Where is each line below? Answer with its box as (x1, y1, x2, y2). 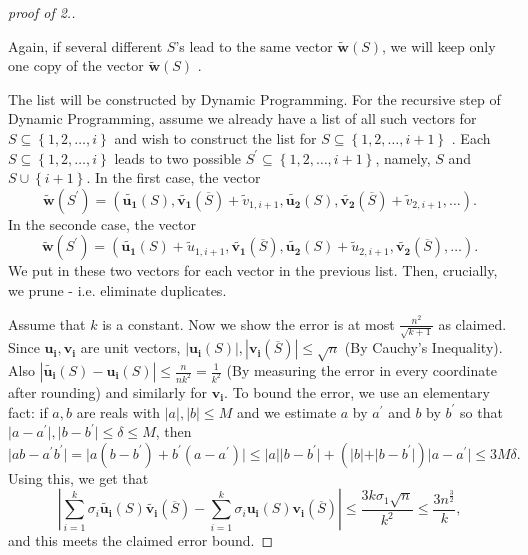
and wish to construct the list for (114, 127, 317, 148)
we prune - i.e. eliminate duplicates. (8, 279, 227, 300)
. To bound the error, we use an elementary (224, 382, 490, 402)
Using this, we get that (8, 467, 149, 488)
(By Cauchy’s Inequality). (344, 337, 503, 358)
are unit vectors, (80, 337, 181, 358)
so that (460, 401, 503, 422)
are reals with (76, 401, 161, 422)
